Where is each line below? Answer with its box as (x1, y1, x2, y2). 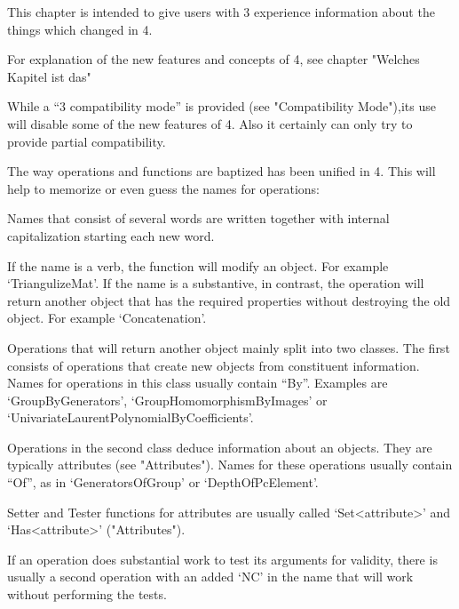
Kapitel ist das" (7, 67, 91, 85)
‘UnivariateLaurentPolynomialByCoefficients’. (7, 408, 254, 427)
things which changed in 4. (7, 20, 153, 38)
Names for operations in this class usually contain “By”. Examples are (7, 373, 388, 392)
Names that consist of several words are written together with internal (7, 209, 390, 228)
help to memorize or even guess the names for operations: (7, 179, 320, 197)
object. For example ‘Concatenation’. (7, 309, 207, 327)
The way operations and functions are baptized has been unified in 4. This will (7, 162, 436, 180)
